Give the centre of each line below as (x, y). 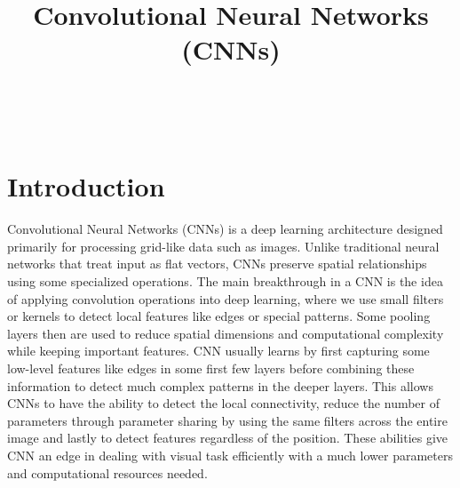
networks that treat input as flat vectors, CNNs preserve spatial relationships (217, 264)
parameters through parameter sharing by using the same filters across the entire (227, 420)
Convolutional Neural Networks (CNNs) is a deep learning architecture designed (225, 229)
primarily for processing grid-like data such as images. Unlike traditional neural (223, 246)
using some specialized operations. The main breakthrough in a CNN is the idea (225, 281)
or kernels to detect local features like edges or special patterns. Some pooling (219, 316)
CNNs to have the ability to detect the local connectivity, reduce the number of (224, 403)
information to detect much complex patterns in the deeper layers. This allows (220, 385)
